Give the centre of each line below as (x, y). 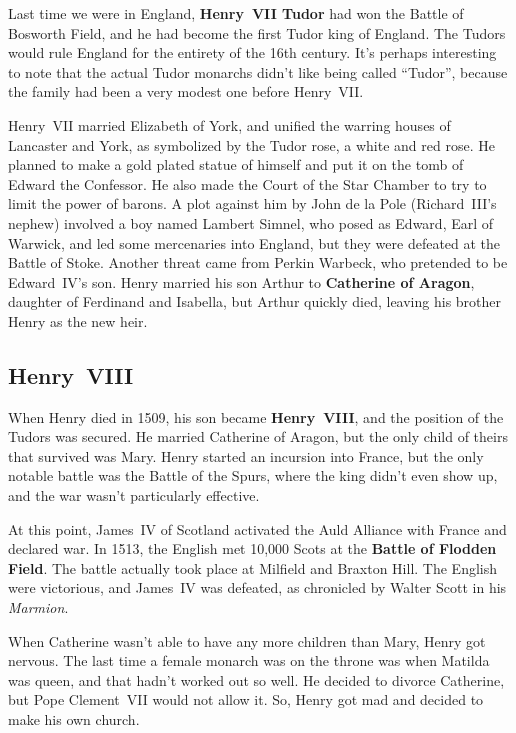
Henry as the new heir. (78, 320)
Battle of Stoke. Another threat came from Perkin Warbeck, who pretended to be (258, 262)
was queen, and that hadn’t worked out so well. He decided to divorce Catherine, (256, 679)
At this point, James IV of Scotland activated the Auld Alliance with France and (257, 528)
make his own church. (74, 719)
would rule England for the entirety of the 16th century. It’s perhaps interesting (252, 52)
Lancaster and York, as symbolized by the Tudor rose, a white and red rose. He (251, 144)
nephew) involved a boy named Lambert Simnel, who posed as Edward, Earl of (251, 222)
